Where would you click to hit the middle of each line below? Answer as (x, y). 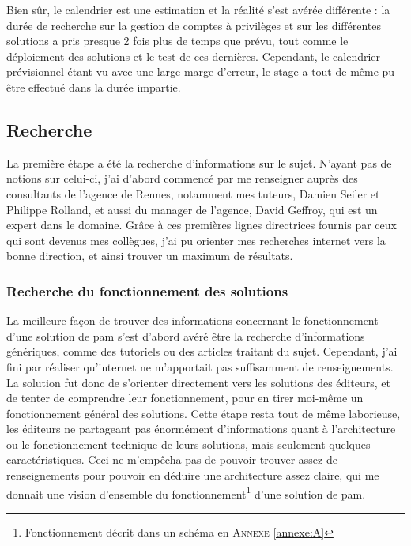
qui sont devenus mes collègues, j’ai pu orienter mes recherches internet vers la (196, 240)
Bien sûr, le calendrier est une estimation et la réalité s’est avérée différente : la (198, 9)
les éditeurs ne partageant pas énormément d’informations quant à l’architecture (201, 429)
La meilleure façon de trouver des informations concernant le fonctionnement (192, 320)
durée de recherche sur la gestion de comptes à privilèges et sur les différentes (194, 25)
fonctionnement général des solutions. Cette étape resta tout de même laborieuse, (204, 413)
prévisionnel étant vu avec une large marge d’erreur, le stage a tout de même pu (201, 72)
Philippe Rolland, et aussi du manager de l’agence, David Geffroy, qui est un (192, 209)
